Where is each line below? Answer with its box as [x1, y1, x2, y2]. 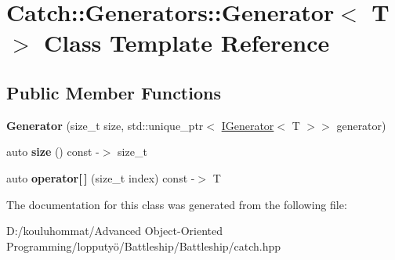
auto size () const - [6, 143, 100, 160]
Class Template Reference [44, 27, 330, 59]
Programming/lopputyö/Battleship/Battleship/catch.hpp [6, 237, 281, 254]
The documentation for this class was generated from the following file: [6, 196, 347, 212]
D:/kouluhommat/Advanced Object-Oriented [6, 222, 223, 239]
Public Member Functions [6, 80, 221, 104]
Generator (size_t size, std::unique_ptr [6, 117, 204, 133]
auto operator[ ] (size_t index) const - [6, 169, 195, 186]
